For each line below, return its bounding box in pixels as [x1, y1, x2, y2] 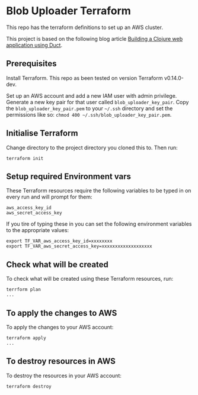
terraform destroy [6, 383, 52, 389]
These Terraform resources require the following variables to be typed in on [6, 187, 191, 194]
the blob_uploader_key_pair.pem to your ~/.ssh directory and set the [6, 105, 173, 112]
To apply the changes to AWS [6, 308, 117, 318]
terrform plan [6, 287, 41, 293]
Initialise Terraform [6, 129, 78, 139]
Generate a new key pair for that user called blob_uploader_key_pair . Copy [6, 98, 189, 105]
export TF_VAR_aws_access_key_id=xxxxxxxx [6, 238, 113, 244]
